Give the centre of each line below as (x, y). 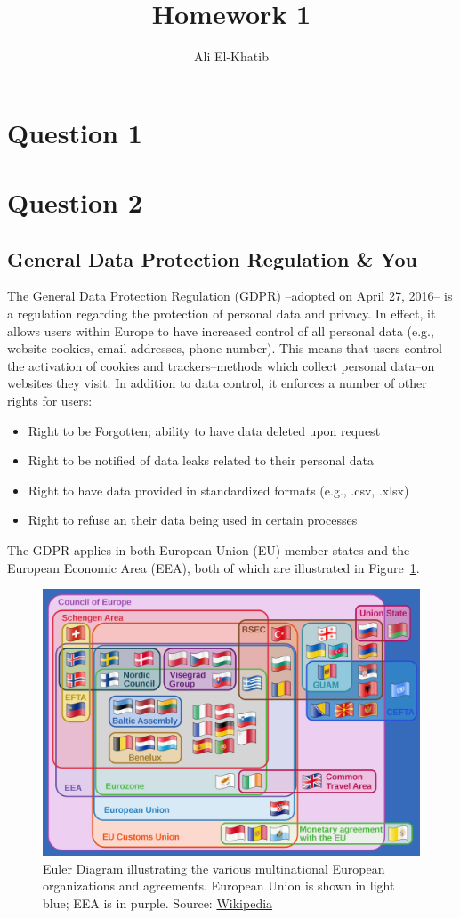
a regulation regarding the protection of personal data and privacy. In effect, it (222, 314)
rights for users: (50, 401)
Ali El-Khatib (231, 56)
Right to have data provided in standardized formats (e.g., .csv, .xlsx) (218, 490)
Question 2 (75, 202)
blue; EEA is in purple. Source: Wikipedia (158, 902)
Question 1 (75, 132)
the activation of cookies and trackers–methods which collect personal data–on (221, 365)
